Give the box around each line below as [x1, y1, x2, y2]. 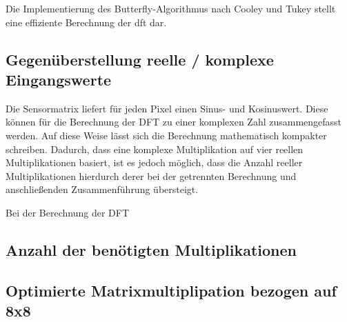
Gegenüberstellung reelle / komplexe [6, 48, 274, 70]
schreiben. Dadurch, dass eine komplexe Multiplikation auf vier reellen [6, 141, 304, 156]
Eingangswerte [6, 68, 112, 90]
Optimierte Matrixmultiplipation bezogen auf [6, 279, 337, 301]
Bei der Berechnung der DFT [6, 205, 129, 219]
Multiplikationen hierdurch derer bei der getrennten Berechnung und [6, 168, 297, 183]
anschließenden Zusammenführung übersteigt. [6, 182, 199, 197]
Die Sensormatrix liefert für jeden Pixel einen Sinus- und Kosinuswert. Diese [6, 101, 328, 115]
